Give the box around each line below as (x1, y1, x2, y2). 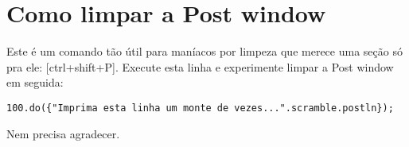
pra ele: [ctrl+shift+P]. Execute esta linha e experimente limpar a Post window (6, 58, 394, 75)
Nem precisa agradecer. (6, 125, 120, 141)
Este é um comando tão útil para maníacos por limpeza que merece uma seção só (6, 43, 403, 60)
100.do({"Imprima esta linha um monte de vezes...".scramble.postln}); (6, 102, 394, 114)
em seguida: (6, 74, 64, 91)
